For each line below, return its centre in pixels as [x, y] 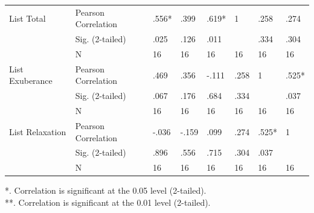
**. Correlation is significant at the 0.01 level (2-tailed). [108, 202]
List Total [27, 18]
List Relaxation [38, 131]
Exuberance [31, 81]
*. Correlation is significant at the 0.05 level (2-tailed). [106, 190]
